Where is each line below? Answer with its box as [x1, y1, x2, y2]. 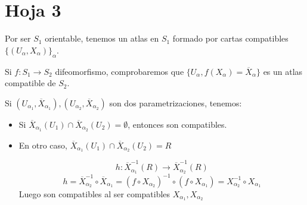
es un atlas [263, 65, 303, 77]
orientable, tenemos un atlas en [45, 32, 159, 45]
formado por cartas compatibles [172, 32, 289, 45]
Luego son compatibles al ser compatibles [18, 187, 170, 200]
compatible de [5, 77, 56, 89]
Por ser [5, 32, 31, 45]
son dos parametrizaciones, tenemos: [109, 96, 242, 109]
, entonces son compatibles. [128, 118, 227, 130]
